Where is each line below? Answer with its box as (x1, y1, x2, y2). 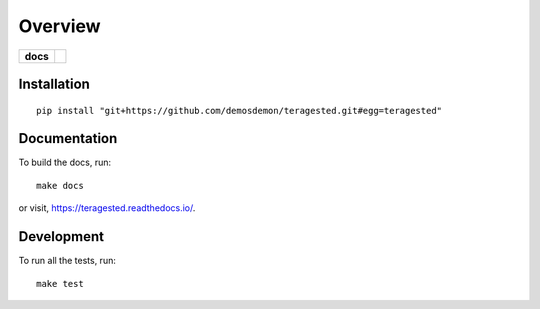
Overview (18, 15, 101, 37)
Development (18, 228, 105, 245)
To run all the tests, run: (18, 255, 117, 267)
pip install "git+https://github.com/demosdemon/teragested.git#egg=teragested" (36, 105, 443, 116)
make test (36, 278, 84, 289)
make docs (36, 180, 84, 191)
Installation (18, 75, 90, 92)
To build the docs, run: (18, 156, 112, 169)
